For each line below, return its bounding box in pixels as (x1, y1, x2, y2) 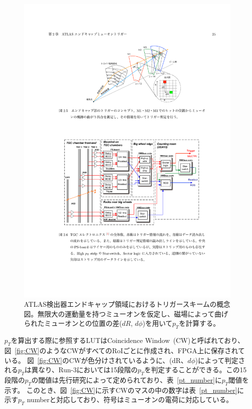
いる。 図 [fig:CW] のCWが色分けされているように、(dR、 (4, 355, 188, 365)
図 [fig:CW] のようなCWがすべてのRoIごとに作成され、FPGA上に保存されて (4, 345, 245, 356)
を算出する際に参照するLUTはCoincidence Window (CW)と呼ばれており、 (11, 335, 245, 345)
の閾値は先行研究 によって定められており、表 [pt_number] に (31, 375, 222, 385)
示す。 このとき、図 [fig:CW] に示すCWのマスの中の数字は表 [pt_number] (4, 385, 237, 395)
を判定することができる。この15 (144, 364, 247, 375)
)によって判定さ (195, 355, 245, 365)
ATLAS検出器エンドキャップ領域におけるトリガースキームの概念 (24, 299, 231, 309)
